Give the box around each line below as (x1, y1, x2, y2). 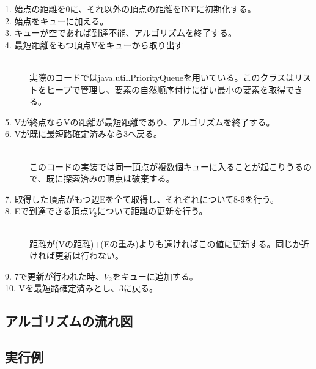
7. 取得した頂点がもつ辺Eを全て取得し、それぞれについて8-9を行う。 (5, 192, 279, 205)
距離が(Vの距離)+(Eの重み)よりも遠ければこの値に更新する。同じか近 (29, 237, 310, 250)
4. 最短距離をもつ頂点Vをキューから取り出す (5, 38, 183, 51)
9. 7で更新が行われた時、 (5, 269, 104, 282)
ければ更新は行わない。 (29, 249, 123, 262)
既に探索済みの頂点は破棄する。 (46, 172, 175, 185)
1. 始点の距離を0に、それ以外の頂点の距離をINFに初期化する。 (5, 2, 256, 15)
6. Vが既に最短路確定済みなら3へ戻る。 (5, 127, 163, 140)
